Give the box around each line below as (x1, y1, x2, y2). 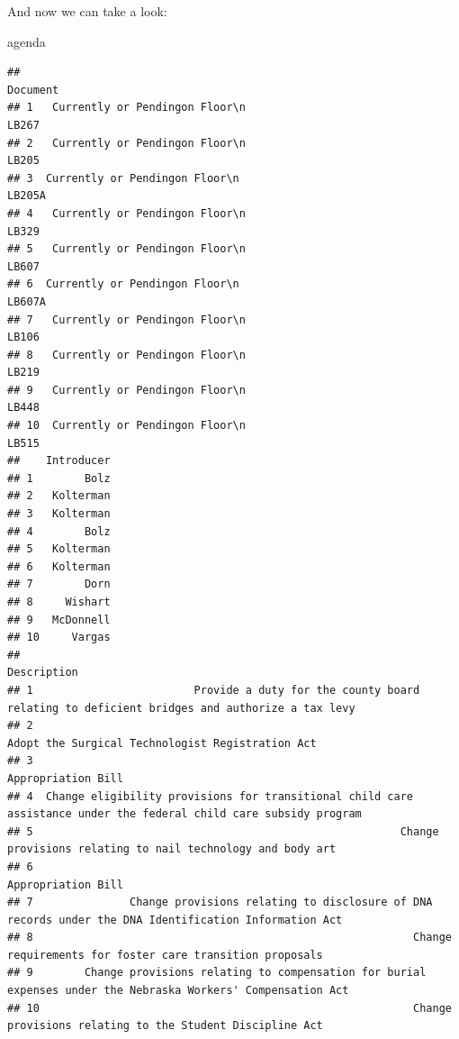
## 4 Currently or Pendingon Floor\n (7, 206, 246, 220)
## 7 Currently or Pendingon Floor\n (7, 313, 246, 326)
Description (7, 666, 78, 679)
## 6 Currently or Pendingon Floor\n (7, 278, 239, 291)
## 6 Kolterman (7, 560, 111, 573)
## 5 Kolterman (7, 542, 111, 556)
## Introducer (7, 454, 111, 468)
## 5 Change (7, 825, 439, 838)
